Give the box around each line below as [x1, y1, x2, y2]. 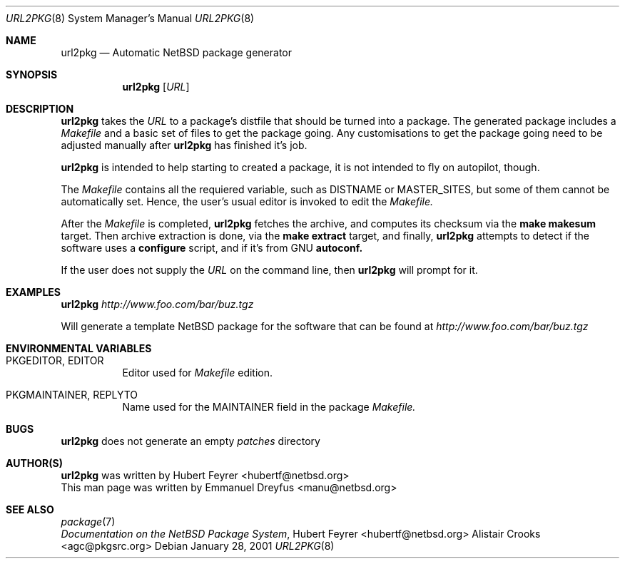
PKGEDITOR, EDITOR [6, 354, 104, 366]
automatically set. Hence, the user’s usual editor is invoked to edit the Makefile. [61, 195, 434, 207]
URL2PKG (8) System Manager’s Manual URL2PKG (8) [6, 12, 255, 24]
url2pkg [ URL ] [122, 81, 190, 93]
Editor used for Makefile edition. [122, 366, 273, 379]
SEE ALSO [6, 503, 54, 516]
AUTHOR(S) [6, 457, 63, 469]
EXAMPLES [6, 286, 61, 298]
